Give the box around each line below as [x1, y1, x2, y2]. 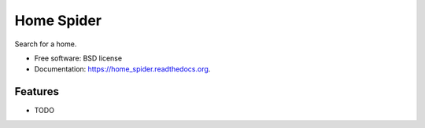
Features [14, 85, 59, 98]
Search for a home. [14, 39, 77, 49]
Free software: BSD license [34, 53, 122, 63]
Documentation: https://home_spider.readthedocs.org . [34, 64, 211, 74]
